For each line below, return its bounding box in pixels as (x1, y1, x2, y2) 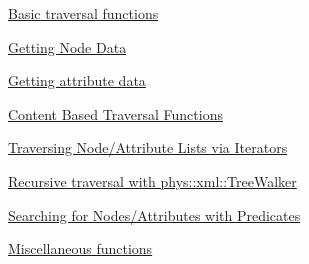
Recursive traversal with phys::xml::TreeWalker (8, 170, 297, 191)
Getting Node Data (8, 36, 127, 57)
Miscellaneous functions (8, 238, 153, 259)
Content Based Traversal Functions (8, 103, 223, 124)
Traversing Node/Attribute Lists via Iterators (8, 137, 288, 158)
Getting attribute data (8, 70, 146, 91)
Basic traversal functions (8, 3, 159, 23)
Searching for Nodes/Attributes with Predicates (8, 204, 301, 225)
